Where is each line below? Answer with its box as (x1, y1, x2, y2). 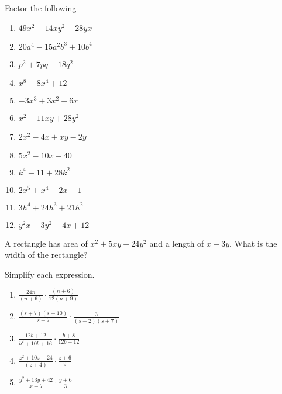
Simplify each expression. (5, 268, 95, 280)
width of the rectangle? (5, 248, 88, 261)
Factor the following (5, 2, 77, 13)
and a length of (149, 237, 204, 249)
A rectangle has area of (5, 237, 88, 249)
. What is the (229, 237, 277, 249)
